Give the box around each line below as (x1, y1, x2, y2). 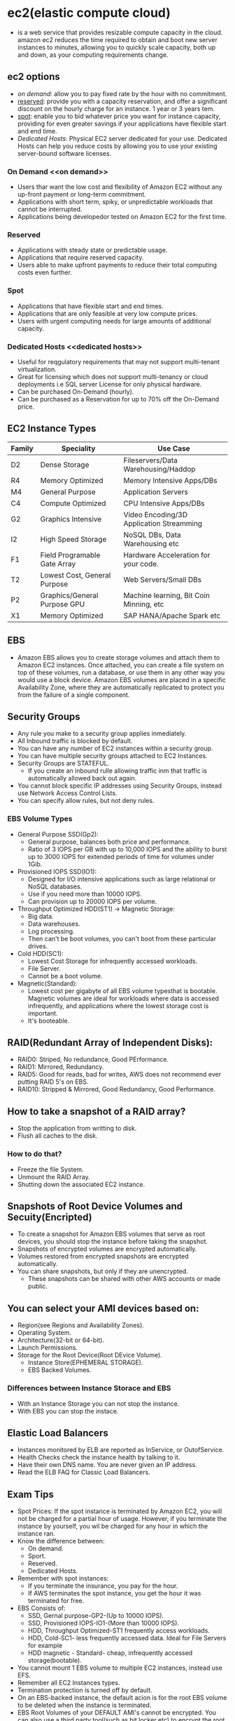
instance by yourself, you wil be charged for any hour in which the (17, 1522, 208, 1531)
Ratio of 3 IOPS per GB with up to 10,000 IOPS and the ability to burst (27, 844, 227, 853)
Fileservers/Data (123, 455, 178, 465)
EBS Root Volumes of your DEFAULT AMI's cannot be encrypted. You (17, 1708, 217, 1717)
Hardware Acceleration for (123, 550, 211, 559)
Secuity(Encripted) (7, 1211, 92, 1223)
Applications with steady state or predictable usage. (17, 246, 168, 254)
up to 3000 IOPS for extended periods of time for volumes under (27, 852, 215, 860)
